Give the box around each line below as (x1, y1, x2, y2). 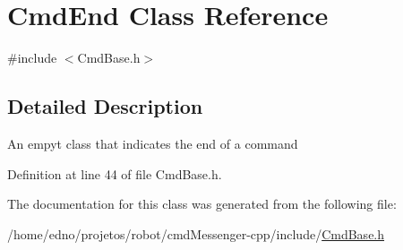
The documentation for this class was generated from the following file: (7, 194, 397, 213)
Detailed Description (7, 92, 203, 120)
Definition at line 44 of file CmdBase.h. (7, 164, 222, 183)
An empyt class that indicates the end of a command (7, 134, 298, 152)
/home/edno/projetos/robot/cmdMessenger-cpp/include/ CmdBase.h (7, 224, 385, 243)
